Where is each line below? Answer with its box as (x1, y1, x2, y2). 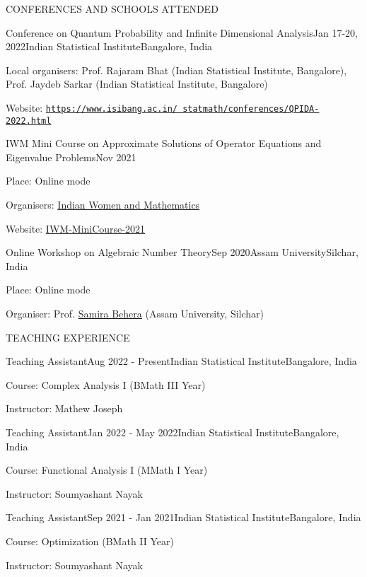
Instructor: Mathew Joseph (6, 401, 123, 416)
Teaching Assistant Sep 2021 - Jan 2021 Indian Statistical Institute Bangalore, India (6, 510, 361, 525)
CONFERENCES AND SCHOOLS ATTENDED (6, 1, 219, 16)
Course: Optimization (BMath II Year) (6, 533, 174, 548)
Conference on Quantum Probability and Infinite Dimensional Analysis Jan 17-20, (6, 25, 358, 40)
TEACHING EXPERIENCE (6, 330, 130, 344)
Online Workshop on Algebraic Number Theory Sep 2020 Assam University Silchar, (6, 245, 359, 260)
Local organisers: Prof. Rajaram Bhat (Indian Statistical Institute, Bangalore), (6, 62, 347, 77)
